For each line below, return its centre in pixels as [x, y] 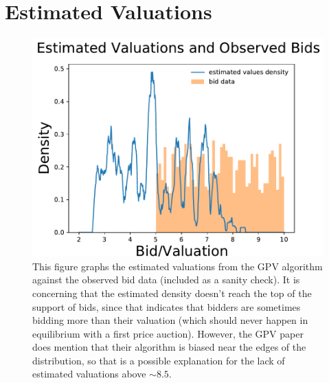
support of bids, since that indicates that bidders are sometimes [167, 306]
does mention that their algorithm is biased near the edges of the [169, 347]
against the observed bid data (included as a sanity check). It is [166, 280]
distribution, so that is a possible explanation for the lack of [159, 360]
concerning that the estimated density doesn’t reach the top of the [172, 293]
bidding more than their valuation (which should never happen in [170, 320]
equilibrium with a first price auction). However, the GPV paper [168, 333]
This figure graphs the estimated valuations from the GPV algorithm [178, 266]
